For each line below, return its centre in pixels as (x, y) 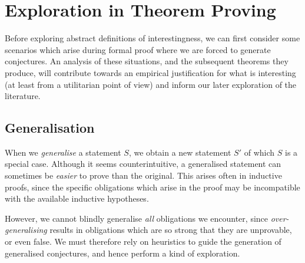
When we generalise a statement (63, 152)
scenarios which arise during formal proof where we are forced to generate (138, 49)
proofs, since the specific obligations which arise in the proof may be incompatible (152, 187)
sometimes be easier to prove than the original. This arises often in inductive (143, 175)
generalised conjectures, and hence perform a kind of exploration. (122, 253)
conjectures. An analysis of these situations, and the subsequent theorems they (147, 61)
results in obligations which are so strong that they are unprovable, (171, 230)
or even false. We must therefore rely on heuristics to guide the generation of (143, 241)
